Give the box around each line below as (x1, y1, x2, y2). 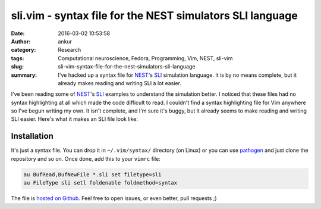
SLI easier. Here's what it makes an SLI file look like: (11, 116, 139, 123)
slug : (11, 63, 24, 70)
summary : (11, 71, 37, 79)
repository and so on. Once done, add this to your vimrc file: (11, 155, 160, 162)
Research (58, 46, 81, 54)
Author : (11, 38, 31, 45)
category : (11, 46, 36, 54)
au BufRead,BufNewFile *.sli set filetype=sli (23, 171, 162, 178)
